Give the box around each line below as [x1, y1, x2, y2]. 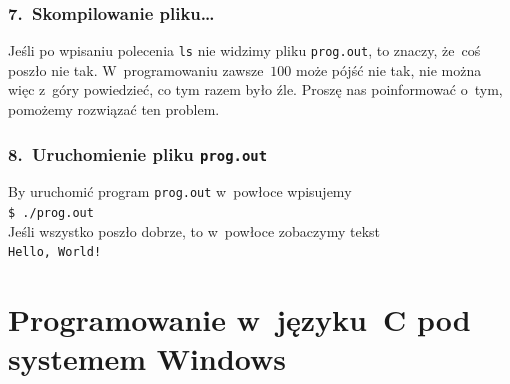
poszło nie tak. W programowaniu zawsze [8, 59, 264, 80]
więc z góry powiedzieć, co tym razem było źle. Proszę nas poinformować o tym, [8, 79, 503, 100]
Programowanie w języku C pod [8, 299, 471, 340]
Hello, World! [8, 245, 102, 260]
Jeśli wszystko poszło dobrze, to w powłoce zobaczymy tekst [8, 220, 381, 241]
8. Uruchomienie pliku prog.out [8, 141, 268, 166]
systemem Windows [8, 338, 287, 379]
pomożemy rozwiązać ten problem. [8, 99, 220, 120]
